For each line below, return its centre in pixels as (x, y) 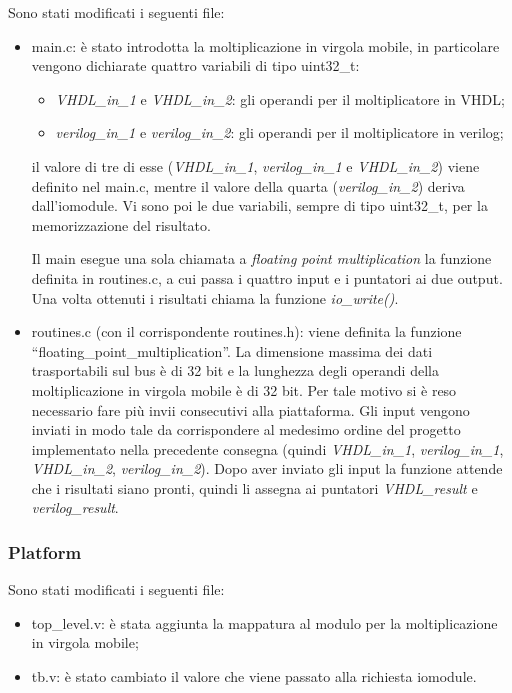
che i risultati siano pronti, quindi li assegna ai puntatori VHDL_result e (254, 487)
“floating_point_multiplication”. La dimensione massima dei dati (232, 350)
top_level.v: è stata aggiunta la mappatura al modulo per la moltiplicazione (264, 622)
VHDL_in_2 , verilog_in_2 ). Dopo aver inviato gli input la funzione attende (267, 468)
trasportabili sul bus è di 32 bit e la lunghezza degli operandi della (235, 370)
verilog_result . (75, 507)
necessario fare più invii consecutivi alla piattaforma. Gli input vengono (250, 409)
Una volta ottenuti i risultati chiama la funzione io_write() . (215, 297)
